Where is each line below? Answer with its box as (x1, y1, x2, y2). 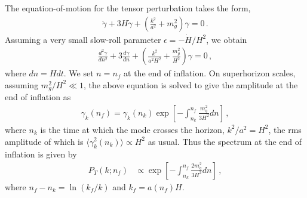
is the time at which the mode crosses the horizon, (40, 123, 225, 135)
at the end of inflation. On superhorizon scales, (124, 67, 296, 79)
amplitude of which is (5, 135, 84, 147)
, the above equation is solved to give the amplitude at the (83, 78, 298, 91)
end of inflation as (5, 91, 71, 103)
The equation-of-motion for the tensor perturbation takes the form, (5, 2, 251, 14)
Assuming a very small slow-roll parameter (5, 33, 161, 45)
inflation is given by (5, 148, 77, 160)
